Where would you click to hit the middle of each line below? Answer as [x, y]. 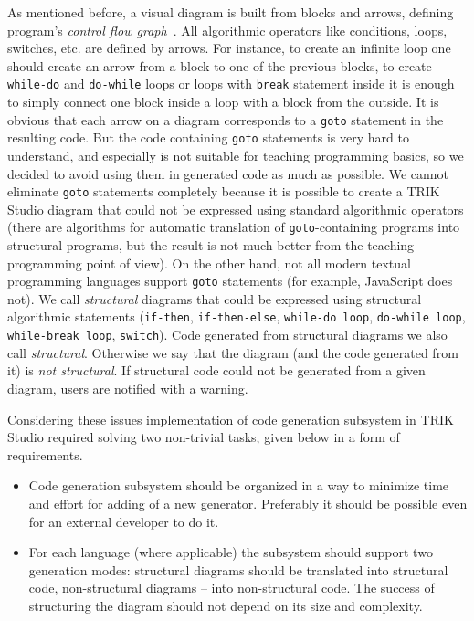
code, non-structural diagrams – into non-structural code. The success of [232, 588]
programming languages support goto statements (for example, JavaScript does [230, 281]
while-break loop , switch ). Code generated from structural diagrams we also [227, 335]
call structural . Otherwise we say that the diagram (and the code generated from [233, 352]
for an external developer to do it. [124, 521]
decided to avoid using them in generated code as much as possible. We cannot [228, 173]
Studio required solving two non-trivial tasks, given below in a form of [204, 437]
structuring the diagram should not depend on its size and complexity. [226, 605]
